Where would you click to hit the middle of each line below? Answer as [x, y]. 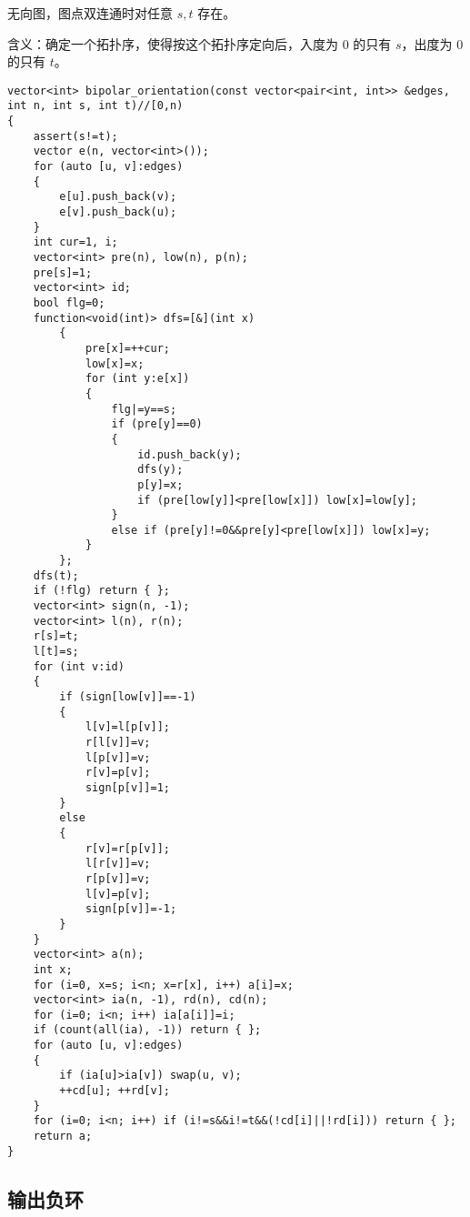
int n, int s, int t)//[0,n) [95, 106]
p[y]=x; [160, 484]
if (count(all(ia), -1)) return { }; [147, 1030]
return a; [63, 1137]
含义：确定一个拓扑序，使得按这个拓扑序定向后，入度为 [173, 43]
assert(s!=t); [75, 136]
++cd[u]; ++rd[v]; [115, 1091]
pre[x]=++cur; [127, 348]
